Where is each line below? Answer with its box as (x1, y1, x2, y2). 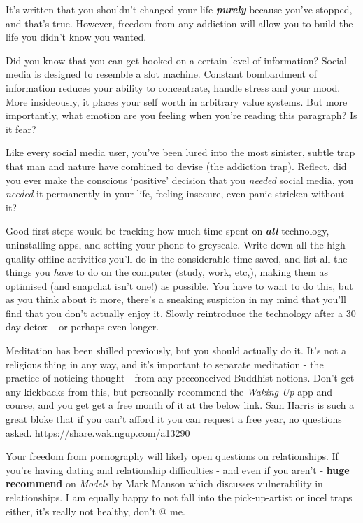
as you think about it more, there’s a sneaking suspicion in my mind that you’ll (6, 292, 346, 307)
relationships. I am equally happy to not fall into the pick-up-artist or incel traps (6, 490, 353, 504)
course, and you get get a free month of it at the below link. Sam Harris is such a (6, 398, 355, 412)
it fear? (6, 121, 36, 136)
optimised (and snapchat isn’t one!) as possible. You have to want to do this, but (6, 278, 353, 293)
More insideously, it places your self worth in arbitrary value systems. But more (6, 94, 348, 109)
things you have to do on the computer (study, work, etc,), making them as (6, 265, 329, 279)
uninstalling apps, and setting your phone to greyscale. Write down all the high (6, 237, 346, 251)
